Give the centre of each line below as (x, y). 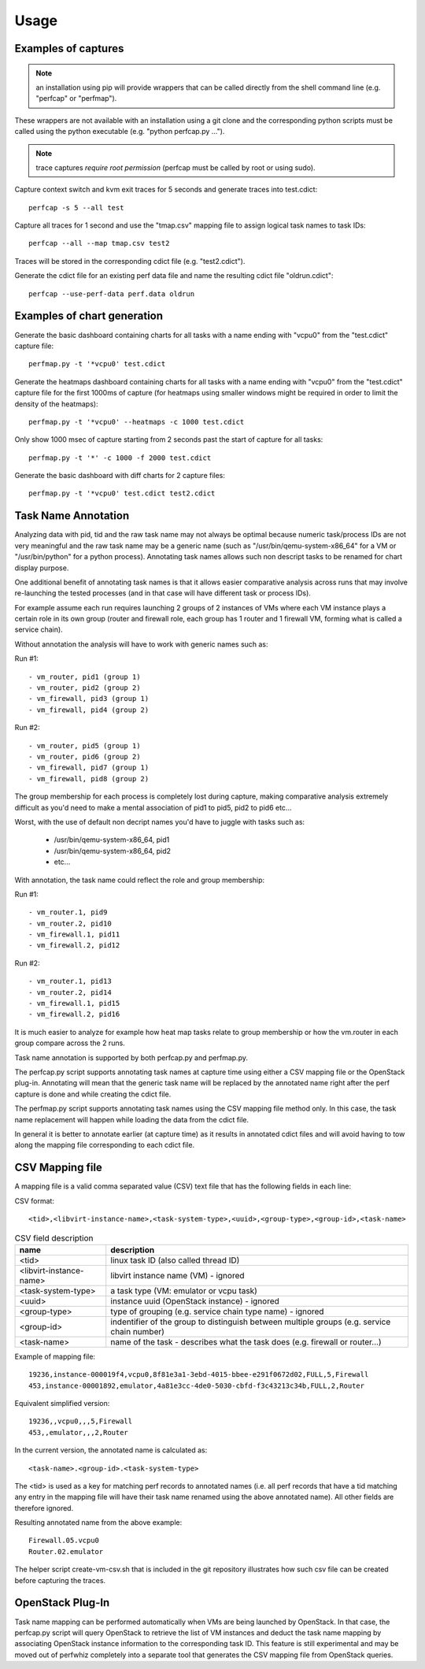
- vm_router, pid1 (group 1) (85, 677)
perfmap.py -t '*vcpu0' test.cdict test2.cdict (122, 493)
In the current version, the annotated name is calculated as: (111, 1450)
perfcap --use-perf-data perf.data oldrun (112, 294)
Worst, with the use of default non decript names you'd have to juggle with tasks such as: (160, 822)
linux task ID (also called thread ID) (175, 1260)
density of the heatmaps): (56, 404)
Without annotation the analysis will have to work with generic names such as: (141, 644)
